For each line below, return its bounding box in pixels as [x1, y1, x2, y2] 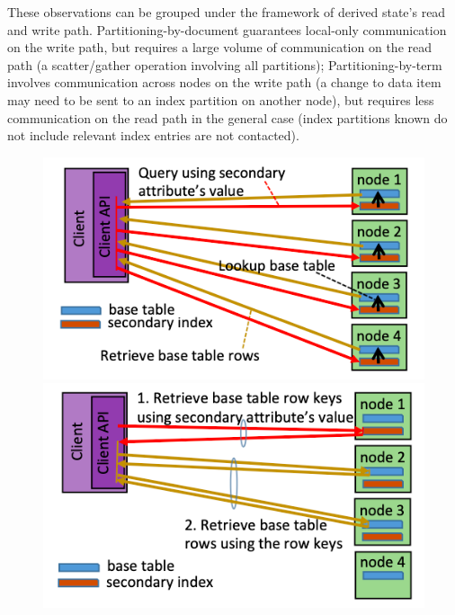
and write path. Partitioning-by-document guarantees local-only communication [7, 20, 447, 39]
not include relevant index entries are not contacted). [7, 126, 299, 145]
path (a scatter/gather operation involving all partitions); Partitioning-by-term [7, 55, 442, 74]
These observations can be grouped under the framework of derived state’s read [7, 3, 446, 21]
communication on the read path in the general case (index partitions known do [7, 108, 448, 127]
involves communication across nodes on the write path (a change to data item [7, 73, 442, 92]
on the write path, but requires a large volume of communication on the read [7, 38, 432, 57]
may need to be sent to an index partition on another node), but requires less [7, 90, 434, 109]
